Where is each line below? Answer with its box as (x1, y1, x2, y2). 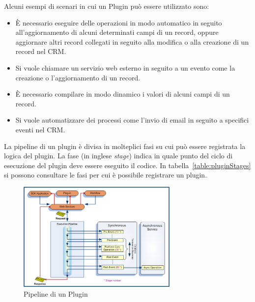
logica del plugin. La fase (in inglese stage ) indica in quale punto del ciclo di (4, 151, 233, 161)
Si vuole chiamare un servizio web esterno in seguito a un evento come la (15, 62, 235, 73)
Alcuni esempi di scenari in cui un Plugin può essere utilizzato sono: (4, 1, 209, 11)
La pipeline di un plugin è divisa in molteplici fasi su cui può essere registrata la (4, 141, 246, 151)
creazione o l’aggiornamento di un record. (15, 72, 141, 82)
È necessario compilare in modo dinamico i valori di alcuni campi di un (15, 89, 230, 99)
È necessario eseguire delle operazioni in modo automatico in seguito (15, 17, 222, 27)
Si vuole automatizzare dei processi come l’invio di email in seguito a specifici (15, 115, 249, 125)
